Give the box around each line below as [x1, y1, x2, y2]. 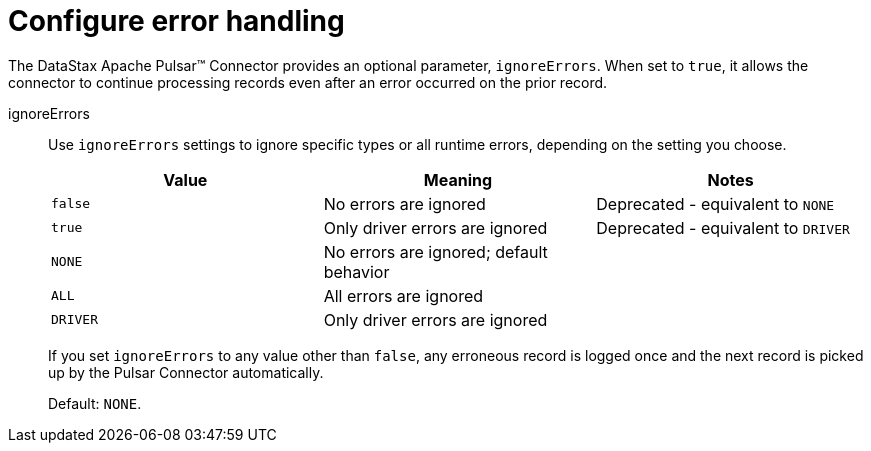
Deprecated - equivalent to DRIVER [596, 217, 850, 238]
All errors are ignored [323, 285, 484, 306]
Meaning [423, 169, 493, 190]
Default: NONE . [48, 394, 142, 412]
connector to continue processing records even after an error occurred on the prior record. [8, 73, 608, 91]
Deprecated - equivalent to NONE [596, 193, 835, 214]
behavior [323, 261, 390, 282]
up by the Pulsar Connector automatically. [48, 363, 324, 381]
